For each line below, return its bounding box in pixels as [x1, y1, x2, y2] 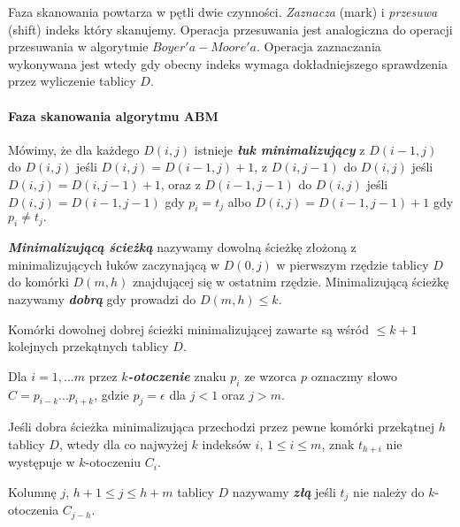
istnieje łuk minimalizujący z [194, 140, 365, 158]
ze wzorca [244, 366, 297, 385]
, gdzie [94, 385, 129, 403]
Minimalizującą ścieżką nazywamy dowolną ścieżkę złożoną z [8, 238, 356, 256]
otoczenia [8, 500, 59, 519]
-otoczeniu [85, 453, 142, 471]
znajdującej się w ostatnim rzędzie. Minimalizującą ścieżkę [132, 272, 449, 291]
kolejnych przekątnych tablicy [8, 337, 169, 355]
